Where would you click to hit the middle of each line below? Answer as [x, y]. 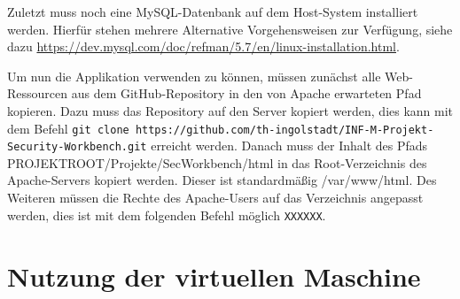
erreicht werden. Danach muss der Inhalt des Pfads [289, 146]
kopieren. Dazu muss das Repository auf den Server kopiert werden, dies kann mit [230, 110]
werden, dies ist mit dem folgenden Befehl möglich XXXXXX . [167, 215]
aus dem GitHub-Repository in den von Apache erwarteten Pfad [246, 93]
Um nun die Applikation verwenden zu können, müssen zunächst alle [194, 76]
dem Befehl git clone [68, 128]
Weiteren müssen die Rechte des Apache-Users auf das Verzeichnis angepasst [215, 198]
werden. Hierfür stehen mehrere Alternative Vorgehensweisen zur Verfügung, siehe [230, 29]
